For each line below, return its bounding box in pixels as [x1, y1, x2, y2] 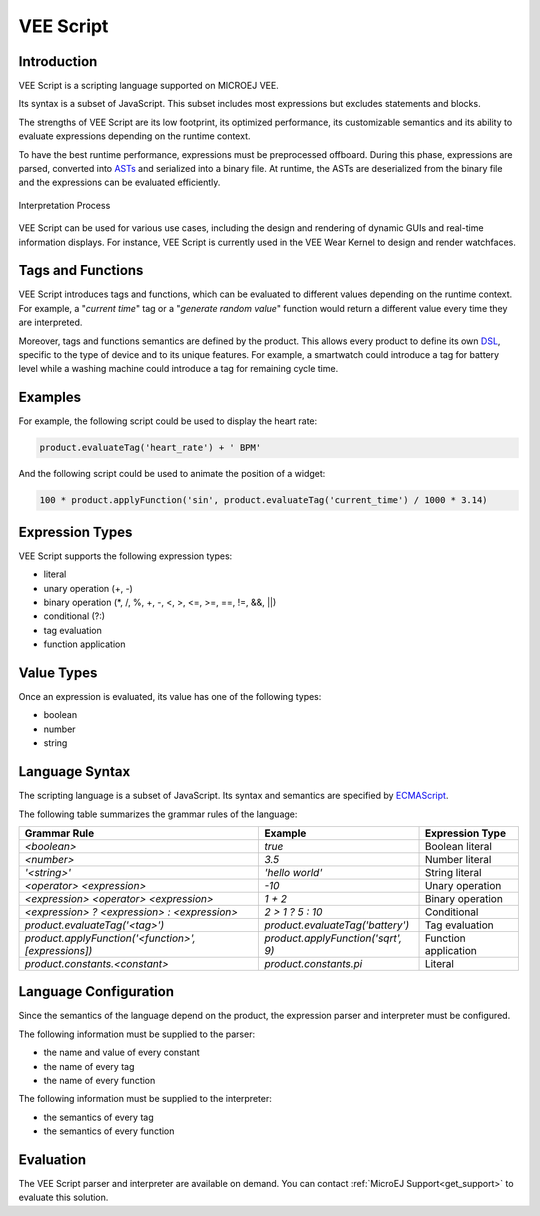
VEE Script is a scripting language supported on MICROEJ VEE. [18, 80, 279, 92]
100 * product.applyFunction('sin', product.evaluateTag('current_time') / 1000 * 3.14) [39, 495, 489, 506]
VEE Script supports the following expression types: [18, 550, 233, 562]
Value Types [18, 664, 98, 681]
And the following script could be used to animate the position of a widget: [18, 468, 326, 480]
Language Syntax [18, 763, 131, 780]
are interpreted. [18, 316, 83, 329]
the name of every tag [43, 1060, 135, 1072]
